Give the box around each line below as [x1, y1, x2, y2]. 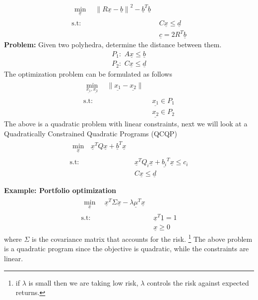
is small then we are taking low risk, [28, 277, 138, 288]
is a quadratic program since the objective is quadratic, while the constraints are [4, 243, 249, 254]
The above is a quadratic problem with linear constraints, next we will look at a [4, 118, 248, 129]
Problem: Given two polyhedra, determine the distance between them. [4, 39, 222, 50]
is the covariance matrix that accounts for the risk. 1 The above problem [32, 232, 253, 244]
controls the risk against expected [147, 277, 249, 288]
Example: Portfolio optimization [4, 185, 117, 196]
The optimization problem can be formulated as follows [4, 68, 172, 79]
